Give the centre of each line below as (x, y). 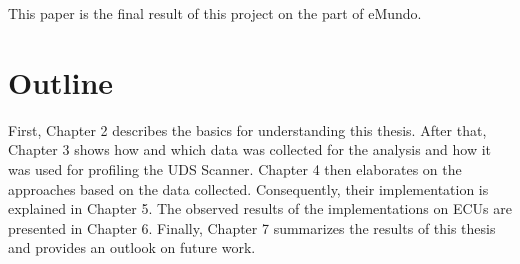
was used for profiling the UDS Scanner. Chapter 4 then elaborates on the (235, 168)
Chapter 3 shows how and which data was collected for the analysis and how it (250, 149)
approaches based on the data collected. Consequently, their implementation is (248, 188)
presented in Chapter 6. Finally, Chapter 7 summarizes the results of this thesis (252, 227)
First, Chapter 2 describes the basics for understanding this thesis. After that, (247, 129)
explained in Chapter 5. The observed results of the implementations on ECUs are (260, 208)
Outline (61, 81)
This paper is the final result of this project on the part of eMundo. (215, 13)
